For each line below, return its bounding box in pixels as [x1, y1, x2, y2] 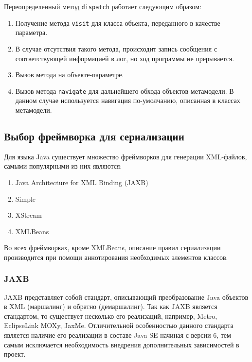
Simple [15, 193, 36, 204]
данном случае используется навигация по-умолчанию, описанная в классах [15, 95, 240, 105]
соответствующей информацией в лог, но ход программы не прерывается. [15, 53, 234, 63]
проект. [4, 349, 26, 359]
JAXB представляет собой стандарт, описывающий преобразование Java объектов [4, 292, 249, 302]
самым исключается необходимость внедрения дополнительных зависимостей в [4, 339, 239, 349]
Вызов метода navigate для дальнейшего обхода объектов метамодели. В [15, 86, 234, 96]
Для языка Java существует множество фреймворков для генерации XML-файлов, [4, 151, 247, 161]
